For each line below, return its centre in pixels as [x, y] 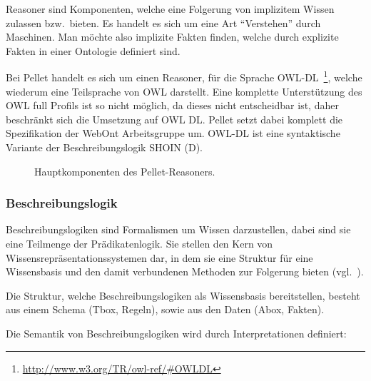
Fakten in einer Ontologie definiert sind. [93, 50]
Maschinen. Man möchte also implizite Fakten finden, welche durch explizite [172, 37]
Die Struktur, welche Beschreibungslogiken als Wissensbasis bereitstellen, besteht [183, 295]
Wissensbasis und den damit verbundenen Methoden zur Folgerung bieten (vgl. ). [185, 271]
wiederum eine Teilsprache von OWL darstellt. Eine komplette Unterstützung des [184, 91]
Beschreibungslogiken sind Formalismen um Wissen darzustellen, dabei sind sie [178, 229]
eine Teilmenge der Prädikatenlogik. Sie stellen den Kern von [139, 243]
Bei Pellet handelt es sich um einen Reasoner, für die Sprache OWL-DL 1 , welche [184, 76]
